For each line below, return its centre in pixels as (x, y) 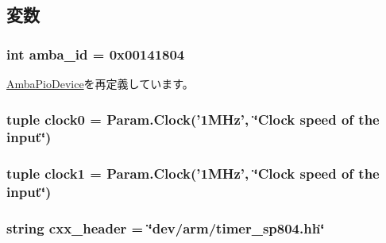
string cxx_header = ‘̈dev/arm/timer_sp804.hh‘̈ (166, 228)
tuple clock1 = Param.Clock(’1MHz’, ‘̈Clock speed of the (193, 174)
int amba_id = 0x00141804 (96, 54)
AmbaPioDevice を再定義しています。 (100, 83)
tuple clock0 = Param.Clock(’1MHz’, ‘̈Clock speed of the (193, 119)
